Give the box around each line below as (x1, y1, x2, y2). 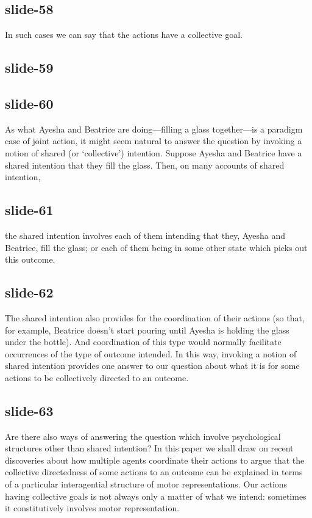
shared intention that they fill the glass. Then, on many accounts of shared (5, 158, 285, 171)
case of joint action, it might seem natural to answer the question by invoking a (5, 134, 302, 147)
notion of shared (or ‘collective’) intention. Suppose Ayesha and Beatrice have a (5, 146, 302, 159)
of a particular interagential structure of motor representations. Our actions (5, 478, 288, 491)
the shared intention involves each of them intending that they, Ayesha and (5, 228, 285, 241)
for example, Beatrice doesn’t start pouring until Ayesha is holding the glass (5, 323, 289, 336)
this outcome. (5, 253, 55, 266)
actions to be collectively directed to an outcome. (5, 371, 189, 384)
